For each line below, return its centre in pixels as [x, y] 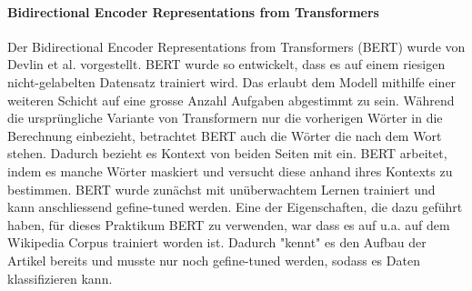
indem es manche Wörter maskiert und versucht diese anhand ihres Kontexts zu [230, 171]
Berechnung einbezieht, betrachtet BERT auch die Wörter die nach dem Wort [225, 135]
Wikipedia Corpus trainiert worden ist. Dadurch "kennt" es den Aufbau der [217, 242]
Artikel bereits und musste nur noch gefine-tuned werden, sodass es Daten [214, 260]
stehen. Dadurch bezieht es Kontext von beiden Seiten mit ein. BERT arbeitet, [227, 153]
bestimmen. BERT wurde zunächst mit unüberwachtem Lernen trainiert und [221, 189]
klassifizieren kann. [60, 278]
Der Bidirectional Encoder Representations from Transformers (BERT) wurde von [236, 46]
